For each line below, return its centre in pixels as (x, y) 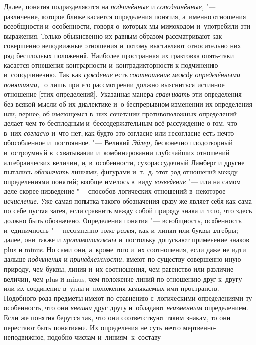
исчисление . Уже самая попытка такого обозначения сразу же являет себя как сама (128, 201)
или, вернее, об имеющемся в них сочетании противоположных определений (120, 113)
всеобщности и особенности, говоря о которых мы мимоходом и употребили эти (127, 26)
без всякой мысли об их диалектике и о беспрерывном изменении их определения (128, 103)
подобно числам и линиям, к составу (104, 337)
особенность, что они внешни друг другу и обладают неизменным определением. (126, 308)
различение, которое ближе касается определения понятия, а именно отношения (125, 16)
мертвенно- (200, 327)
